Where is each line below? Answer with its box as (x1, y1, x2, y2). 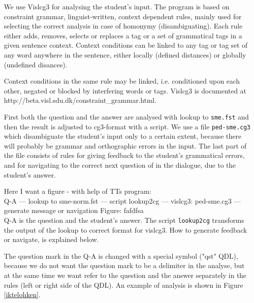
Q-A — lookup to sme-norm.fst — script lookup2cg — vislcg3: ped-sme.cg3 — (4, 195, 241, 206)
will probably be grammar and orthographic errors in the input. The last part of (4, 140, 247, 151)
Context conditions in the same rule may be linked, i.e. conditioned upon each (4, 76, 240, 86)
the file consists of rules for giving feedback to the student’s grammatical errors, (4, 150, 245, 160)
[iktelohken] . (4, 289, 41, 300)
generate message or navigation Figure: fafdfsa (4, 205, 144, 215)
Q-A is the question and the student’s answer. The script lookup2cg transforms (4, 215, 244, 225)
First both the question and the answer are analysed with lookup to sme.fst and (4, 111, 249, 121)
